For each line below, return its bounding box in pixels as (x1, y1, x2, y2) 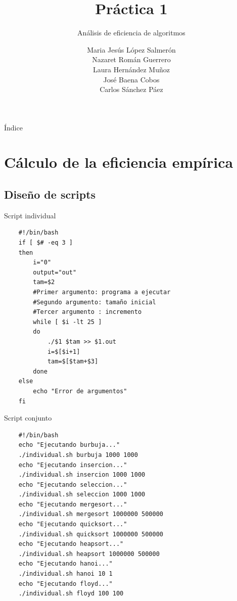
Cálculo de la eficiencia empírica (4, 152, 233, 172)
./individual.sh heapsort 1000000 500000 (18, 550, 160, 558)
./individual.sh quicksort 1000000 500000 (18, 530, 163, 538)
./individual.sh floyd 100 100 (18, 590, 124, 597)
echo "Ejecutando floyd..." (18, 580, 113, 587)
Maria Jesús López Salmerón (87, 44, 176, 55)
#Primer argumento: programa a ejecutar (33, 289, 171, 296)
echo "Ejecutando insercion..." (18, 461, 127, 469)
